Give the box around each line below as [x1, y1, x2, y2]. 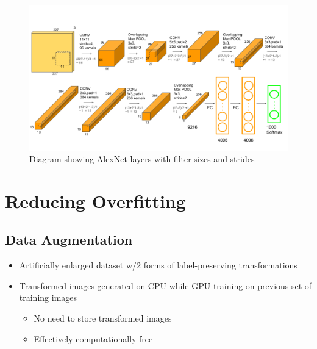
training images [19, 291, 77, 304]
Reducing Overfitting [5, 188, 186, 213]
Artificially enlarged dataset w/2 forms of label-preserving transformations [19, 259, 297, 272]
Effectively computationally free [34, 332, 153, 345]
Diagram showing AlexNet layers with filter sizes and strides [29, 153, 255, 165]
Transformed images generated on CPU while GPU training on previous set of [19, 279, 312, 292]
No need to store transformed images [34, 312, 172, 325]
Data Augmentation [5, 230, 133, 249]
